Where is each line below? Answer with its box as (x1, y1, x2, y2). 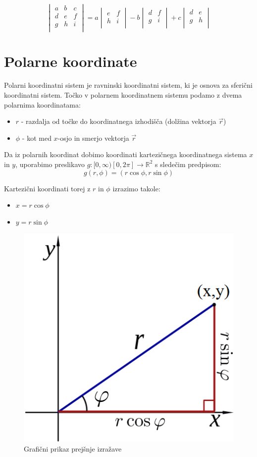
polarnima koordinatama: (4, 99, 81, 110)
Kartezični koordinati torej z (4, 183, 91, 193)
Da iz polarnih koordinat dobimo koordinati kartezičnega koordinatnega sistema (4, 149, 247, 160)
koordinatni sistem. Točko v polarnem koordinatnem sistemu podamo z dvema (4, 90, 242, 100)
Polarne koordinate (4, 51, 137, 71)
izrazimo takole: (112, 183, 160, 193)
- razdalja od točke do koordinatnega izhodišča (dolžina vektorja (21, 116, 216, 126)
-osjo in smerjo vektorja (57, 132, 129, 143)
